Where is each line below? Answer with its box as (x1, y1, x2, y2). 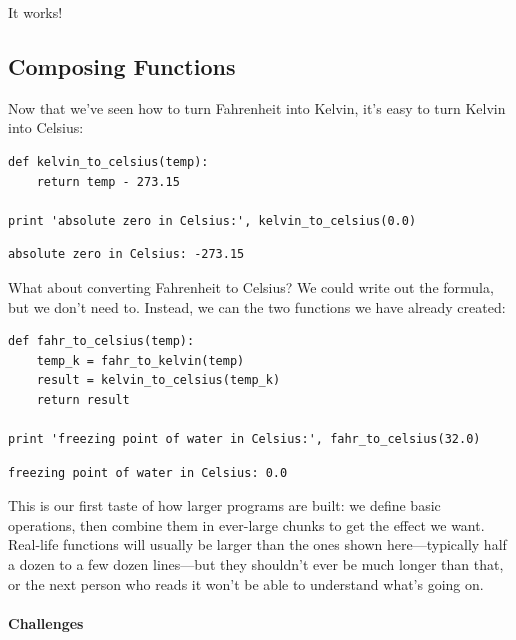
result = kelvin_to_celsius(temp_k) (36, 373, 281, 388)
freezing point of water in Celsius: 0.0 (8, 465, 288, 480)
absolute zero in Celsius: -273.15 (8, 247, 245, 262)
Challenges (8, 612, 84, 633)
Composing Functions (8, 50, 236, 81)
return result (36, 392, 130, 407)
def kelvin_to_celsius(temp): (8, 154, 209, 169)
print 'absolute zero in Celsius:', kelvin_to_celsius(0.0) (8, 213, 417, 228)
